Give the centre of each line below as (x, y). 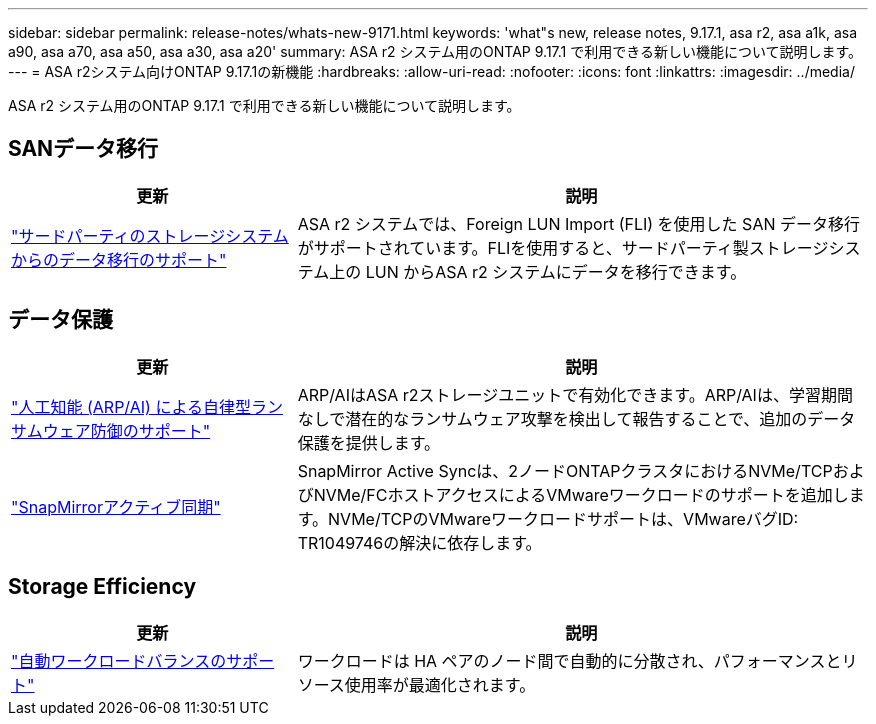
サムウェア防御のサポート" (111, 430)
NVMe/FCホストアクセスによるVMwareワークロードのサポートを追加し (581, 494)
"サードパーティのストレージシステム (150, 235)
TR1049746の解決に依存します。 (419, 542)
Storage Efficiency (102, 587)
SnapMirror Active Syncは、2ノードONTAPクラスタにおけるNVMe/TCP (565, 470)
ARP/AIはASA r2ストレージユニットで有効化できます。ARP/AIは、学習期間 (575, 394)
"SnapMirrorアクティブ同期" (116, 506)
